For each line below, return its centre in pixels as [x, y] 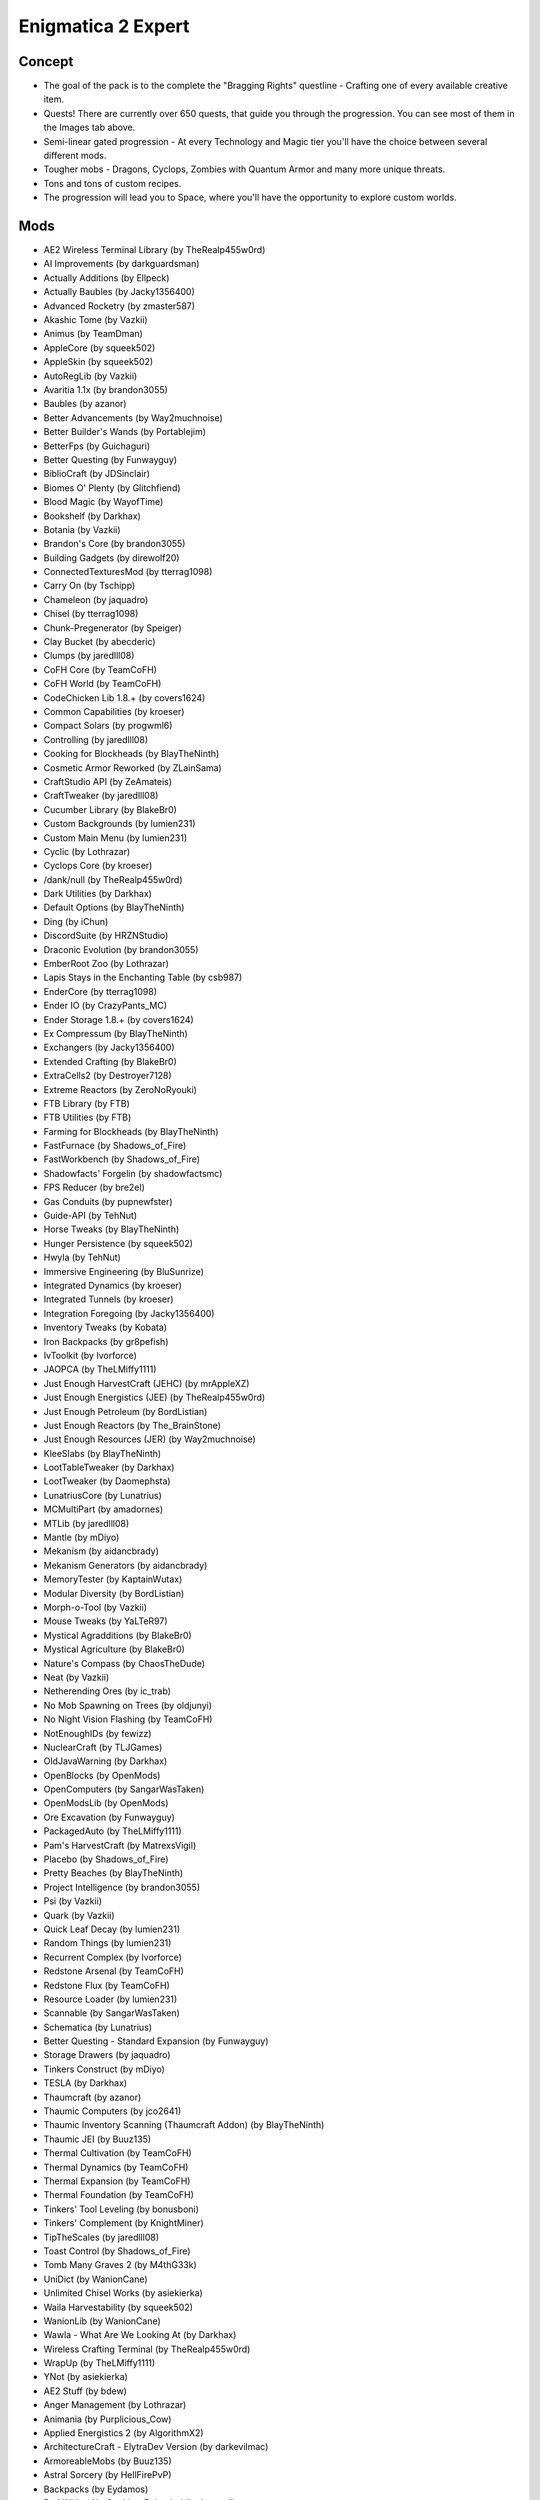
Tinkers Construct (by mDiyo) [104, 2069]
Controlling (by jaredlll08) [96, 739]
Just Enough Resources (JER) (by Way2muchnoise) [150, 1439]
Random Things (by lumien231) [107, 1943]
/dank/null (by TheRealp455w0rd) [113, 879]
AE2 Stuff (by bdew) [85, 2391]
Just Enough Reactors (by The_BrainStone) [132, 1425]
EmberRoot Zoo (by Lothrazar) [106, 964]
